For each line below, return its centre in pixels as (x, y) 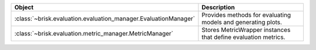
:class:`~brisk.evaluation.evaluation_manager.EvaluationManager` (105, 19)
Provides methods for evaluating (246, 15)
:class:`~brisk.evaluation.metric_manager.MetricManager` (94, 33)
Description (218, 7)
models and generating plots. (242, 22)
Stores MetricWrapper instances (246, 30)
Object (24, 7)
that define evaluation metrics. (243, 37)
